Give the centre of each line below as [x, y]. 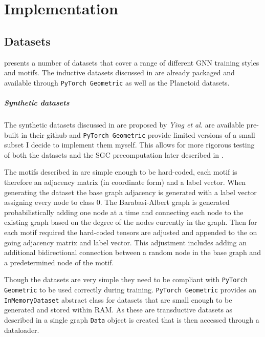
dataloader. [22, 330]
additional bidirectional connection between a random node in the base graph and [132, 252]
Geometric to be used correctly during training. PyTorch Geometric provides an [130, 290]
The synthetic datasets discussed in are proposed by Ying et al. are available [124, 124]
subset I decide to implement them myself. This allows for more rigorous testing [129, 145]
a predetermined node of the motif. [59, 262]
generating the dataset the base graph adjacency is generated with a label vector [130, 192]
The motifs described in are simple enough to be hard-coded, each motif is [121, 172]
